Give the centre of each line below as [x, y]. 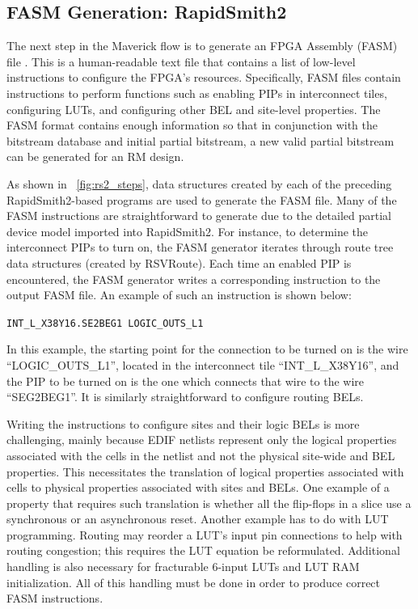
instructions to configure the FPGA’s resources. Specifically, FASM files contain [204, 77]
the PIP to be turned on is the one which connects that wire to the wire [186, 381]
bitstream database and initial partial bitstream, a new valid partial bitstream [201, 140]
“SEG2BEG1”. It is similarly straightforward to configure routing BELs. [185, 397]
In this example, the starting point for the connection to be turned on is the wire [207, 349]
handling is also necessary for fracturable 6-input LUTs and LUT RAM [183, 567]
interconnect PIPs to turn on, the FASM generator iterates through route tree [200, 247]
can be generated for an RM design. [95, 156]
